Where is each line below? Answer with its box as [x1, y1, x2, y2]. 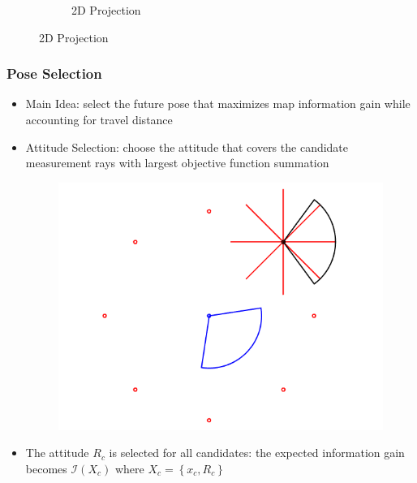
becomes [25, 460, 67, 477]
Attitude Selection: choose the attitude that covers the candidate [25, 138, 349, 155]
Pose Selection [6, 63, 102, 84]
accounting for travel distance [25, 111, 173, 127]
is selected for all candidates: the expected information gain [109, 444, 405, 461]
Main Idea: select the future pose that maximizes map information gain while [25, 95, 411, 112]
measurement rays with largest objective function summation [25, 154, 329, 171]
